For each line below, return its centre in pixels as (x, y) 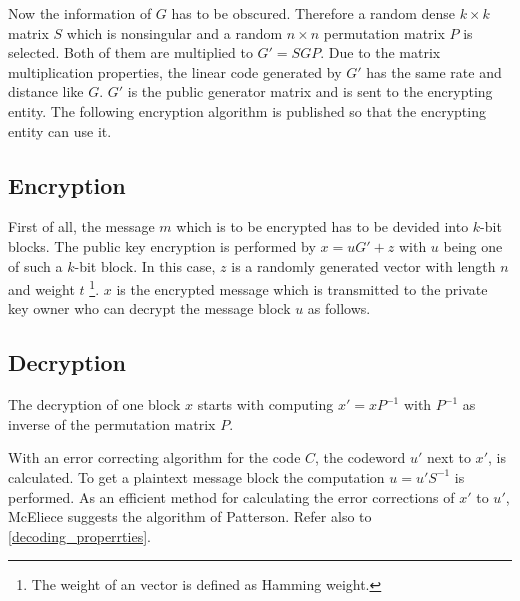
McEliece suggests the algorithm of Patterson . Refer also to (190, 516)
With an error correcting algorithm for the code (154, 457)
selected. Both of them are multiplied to (130, 52)
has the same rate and (434, 71)
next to (448, 457)
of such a (35, 265)
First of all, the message (81, 226)
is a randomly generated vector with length (363, 265)
